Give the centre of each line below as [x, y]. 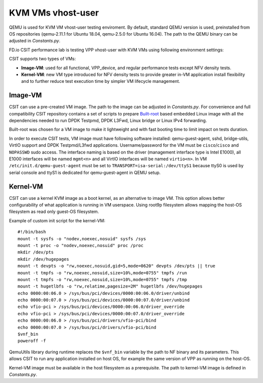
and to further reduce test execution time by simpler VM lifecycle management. [101, 81]
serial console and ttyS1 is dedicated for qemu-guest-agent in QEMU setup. [85, 172]
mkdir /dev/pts [36, 252]
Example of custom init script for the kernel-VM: [57, 220]
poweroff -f [32, 341]
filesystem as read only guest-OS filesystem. [54, 211]
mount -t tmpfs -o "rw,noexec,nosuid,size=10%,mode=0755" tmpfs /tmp [103, 279]
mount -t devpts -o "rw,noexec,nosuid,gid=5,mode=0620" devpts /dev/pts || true [117, 266]
